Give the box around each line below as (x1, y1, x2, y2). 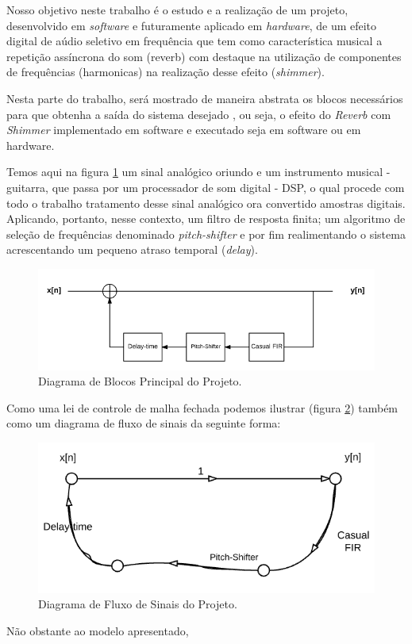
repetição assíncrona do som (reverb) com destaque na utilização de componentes (6, 48, 402, 64)
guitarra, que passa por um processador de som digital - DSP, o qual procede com (6, 178, 405, 195)
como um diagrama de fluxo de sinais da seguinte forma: (6, 415, 281, 431)
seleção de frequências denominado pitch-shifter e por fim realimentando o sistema (6, 225, 406, 242)
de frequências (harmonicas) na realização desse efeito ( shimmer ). (6, 63, 325, 80)
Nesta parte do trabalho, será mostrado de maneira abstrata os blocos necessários (6, 90, 403, 106)
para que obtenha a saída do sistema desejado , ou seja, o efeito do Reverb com (6, 105, 391, 122)
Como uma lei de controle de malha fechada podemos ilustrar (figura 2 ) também (6, 399, 399, 416)
